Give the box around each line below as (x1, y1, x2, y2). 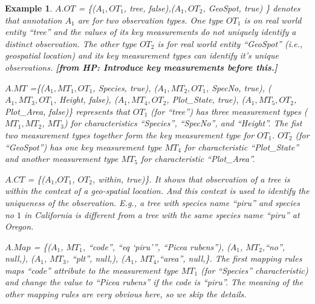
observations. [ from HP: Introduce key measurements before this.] (5, 60, 278, 73)
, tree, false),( (123, 2, 175, 14)
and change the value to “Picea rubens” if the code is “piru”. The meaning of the (5, 276, 304, 288)
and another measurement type (5, 152, 119, 165)
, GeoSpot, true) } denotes (203, 2, 300, 14)
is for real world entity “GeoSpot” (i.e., (157, 37, 303, 50)
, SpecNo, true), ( (206, 81, 271, 94)
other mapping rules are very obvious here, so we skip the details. (5, 288, 247, 300)
